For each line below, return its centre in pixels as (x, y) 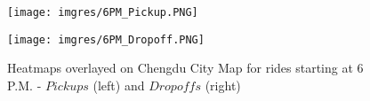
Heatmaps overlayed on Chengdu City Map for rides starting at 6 (185, 68)
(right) (223, 85)
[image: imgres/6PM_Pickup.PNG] (103, 12)
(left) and (119, 85)
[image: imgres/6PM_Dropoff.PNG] (106, 39)
